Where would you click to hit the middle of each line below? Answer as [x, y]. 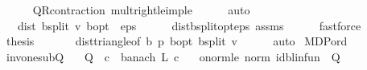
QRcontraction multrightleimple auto [141, 10]
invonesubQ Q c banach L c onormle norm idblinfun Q [173, 56]
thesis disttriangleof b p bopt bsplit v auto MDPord [177, 41]
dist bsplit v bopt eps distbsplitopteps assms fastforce [189, 25]
